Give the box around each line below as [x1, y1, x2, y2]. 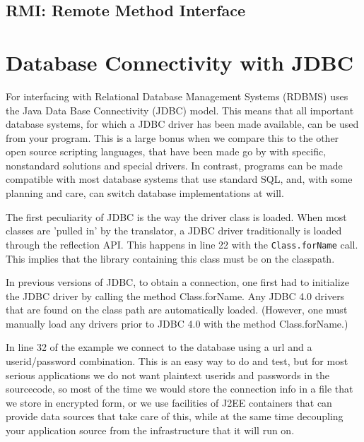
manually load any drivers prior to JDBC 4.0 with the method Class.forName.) [6, 316, 348, 330]
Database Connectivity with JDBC [6, 47, 354, 76]
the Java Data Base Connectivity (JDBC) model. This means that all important [6, 102, 354, 117]
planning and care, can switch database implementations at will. [6, 186, 284, 201]
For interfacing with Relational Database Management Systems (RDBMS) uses [6, 88, 348, 103]
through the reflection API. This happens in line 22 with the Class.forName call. [6, 237, 358, 251]
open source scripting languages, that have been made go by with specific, [6, 144, 327, 159]
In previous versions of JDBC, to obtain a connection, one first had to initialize [6, 275, 349, 289]
